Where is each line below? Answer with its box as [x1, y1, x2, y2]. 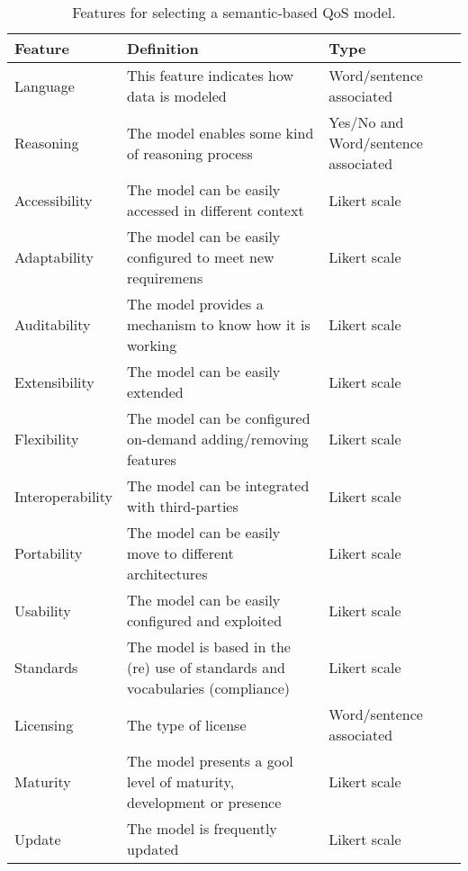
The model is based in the [127, 636, 291, 657]
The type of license [127, 714, 247, 735]
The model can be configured [127, 408, 310, 428]
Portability [14, 543, 83, 563]
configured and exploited [127, 610, 283, 631]
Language [14, 75, 75, 96]
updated [127, 839, 179, 859]
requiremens [127, 267, 203, 288]
